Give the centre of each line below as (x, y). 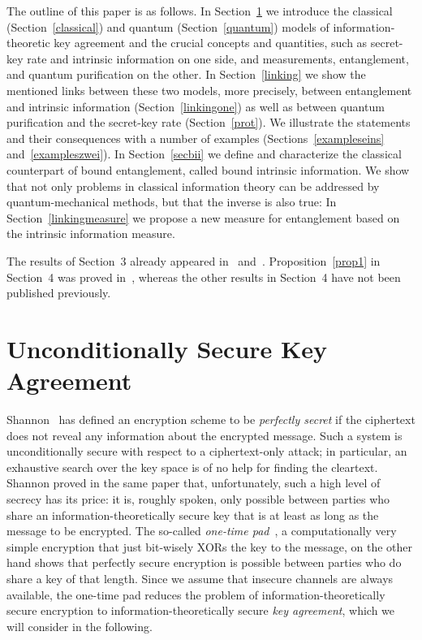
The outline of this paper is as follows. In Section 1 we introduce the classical (200, 11)
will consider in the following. (80, 626)
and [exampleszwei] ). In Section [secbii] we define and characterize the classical (204, 154)
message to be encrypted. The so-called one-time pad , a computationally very (202, 531)
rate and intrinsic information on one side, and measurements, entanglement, (218, 58)
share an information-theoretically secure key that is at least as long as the (193, 515)
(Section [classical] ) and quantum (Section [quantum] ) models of (168, 26)
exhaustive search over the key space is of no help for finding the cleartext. (192, 467)
